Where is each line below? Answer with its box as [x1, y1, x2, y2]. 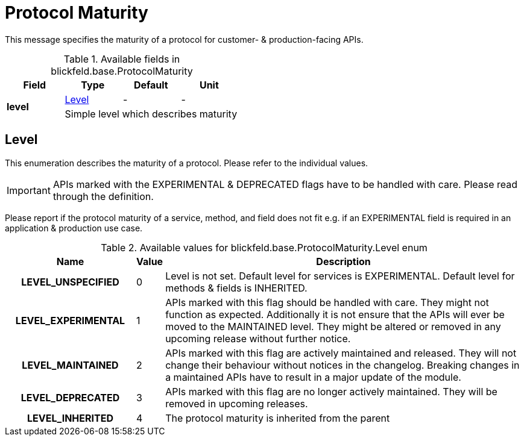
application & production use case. [5, 222, 143, 233]
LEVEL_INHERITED [27, 411, 113, 424]
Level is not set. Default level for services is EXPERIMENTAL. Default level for [165, 269, 515, 282]
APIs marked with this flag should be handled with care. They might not [165, 296, 489, 308]
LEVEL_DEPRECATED [21, 391, 120, 404]
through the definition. [52, 190, 154, 202]
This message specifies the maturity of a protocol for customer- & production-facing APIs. [5, 34, 364, 45]
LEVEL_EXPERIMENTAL [15, 314, 125, 327]
